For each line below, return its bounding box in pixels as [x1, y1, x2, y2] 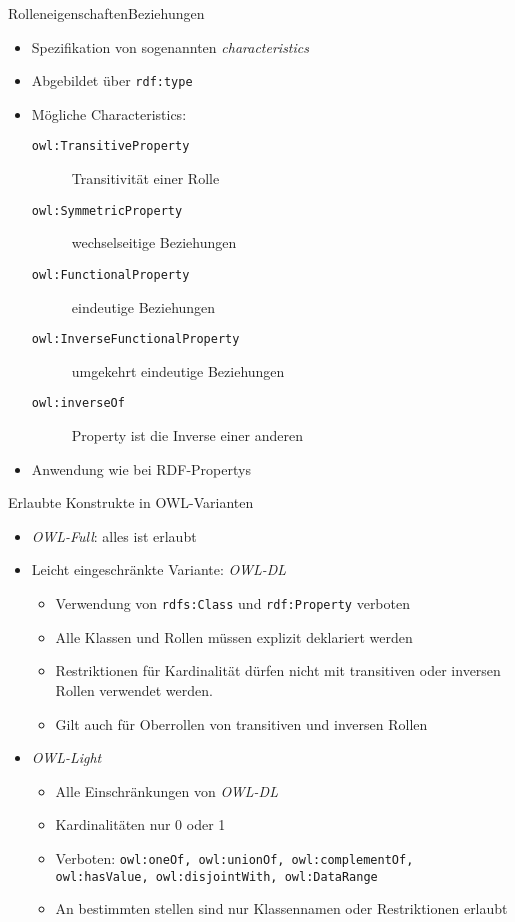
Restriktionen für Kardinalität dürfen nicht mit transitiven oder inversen [55, 660, 501, 681]
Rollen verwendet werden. [55, 679, 213, 700]
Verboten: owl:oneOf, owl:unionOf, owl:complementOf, [55, 847, 414, 868]
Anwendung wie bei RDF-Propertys [31, 458, 251, 479]
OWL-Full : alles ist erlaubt [31, 525, 197, 546]
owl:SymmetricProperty [31, 203, 183, 218]
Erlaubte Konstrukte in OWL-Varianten [8, 492, 254, 513]
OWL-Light [31, 747, 102, 768]
